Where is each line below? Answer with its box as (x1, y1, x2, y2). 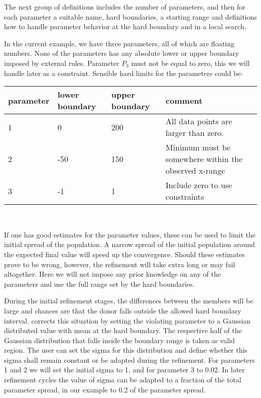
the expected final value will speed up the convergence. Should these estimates (4, 249, 245, 259)
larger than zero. (166, 127, 224, 139)
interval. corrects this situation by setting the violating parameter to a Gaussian (4, 315, 251, 326)
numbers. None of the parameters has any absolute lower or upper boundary (4, 48, 239, 58)
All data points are (166, 115, 232, 127)
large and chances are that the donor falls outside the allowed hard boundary (4, 305, 241, 315)
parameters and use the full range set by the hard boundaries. (4, 278, 195, 289)
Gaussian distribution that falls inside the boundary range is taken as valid (4, 335, 235, 345)
